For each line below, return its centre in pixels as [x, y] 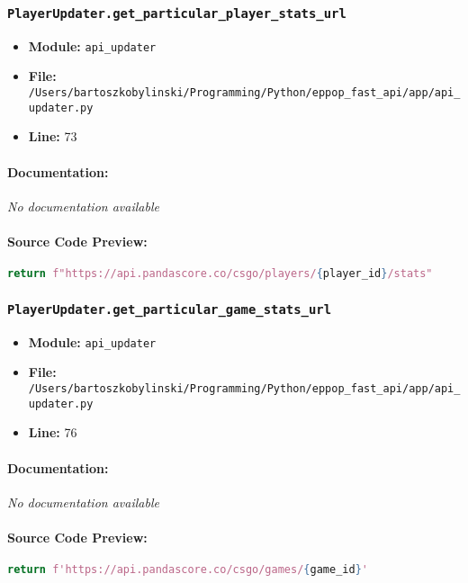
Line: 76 [53, 432]
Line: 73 [53, 136]
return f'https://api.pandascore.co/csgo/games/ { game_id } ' [188, 570]
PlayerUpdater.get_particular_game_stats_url [170, 309]
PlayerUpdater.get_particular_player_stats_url [177, 13]
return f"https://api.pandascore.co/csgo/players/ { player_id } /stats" [220, 274]
